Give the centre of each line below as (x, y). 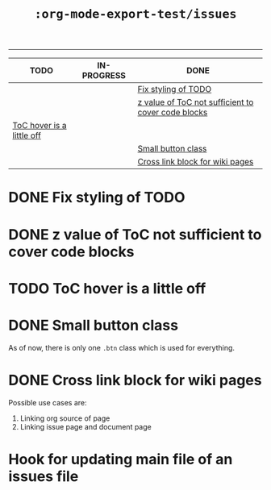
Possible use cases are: (48, 402)
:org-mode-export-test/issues (135, 14)
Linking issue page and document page (85, 426)
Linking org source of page (65, 418)
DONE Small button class (94, 325)
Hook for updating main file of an (121, 459)
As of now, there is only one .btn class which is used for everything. (122, 347)
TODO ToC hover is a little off (107, 288)
